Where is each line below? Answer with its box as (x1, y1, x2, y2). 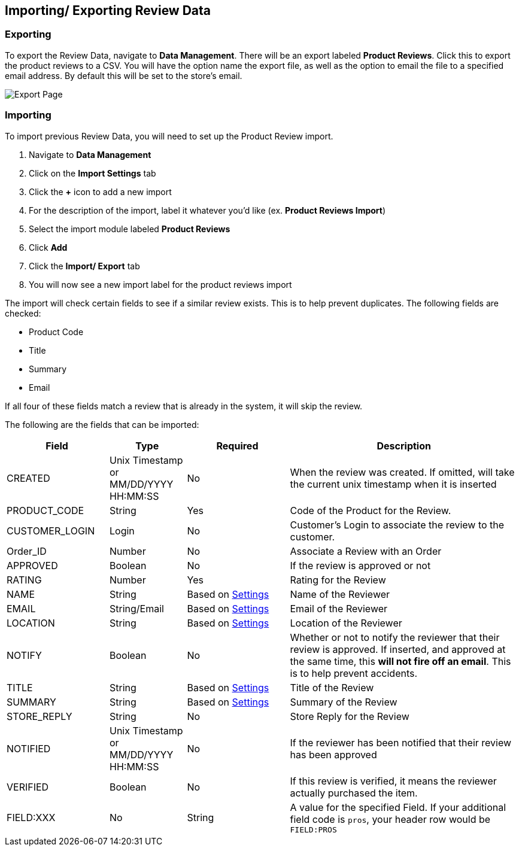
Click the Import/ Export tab (29, 260, 140, 271)
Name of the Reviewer (290, 588, 390, 600)
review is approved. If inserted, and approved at (290, 643, 506, 655)
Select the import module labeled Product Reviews (29, 223, 230, 234)
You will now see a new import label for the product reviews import (29, 279, 292, 290)
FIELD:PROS (290, 825, 337, 834)
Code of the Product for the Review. (290, 504, 451, 516)
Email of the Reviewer (290, 602, 388, 615)
